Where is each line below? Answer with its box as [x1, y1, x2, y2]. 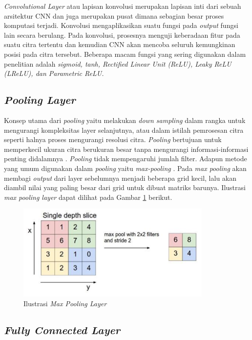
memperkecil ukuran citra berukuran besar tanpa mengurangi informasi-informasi [4, 144, 249, 154]
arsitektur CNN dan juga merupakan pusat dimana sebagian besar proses [4, 10, 224, 21]
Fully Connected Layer [4, 322, 120, 337]
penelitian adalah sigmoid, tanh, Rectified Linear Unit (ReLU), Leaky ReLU [4, 58, 231, 69]
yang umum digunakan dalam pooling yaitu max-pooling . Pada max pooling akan [4, 163, 247, 173]
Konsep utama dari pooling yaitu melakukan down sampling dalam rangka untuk [4, 115, 246, 125]
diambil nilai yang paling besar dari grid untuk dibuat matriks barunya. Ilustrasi [4, 182, 246, 193]
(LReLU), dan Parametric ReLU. [4, 68, 104, 78]
